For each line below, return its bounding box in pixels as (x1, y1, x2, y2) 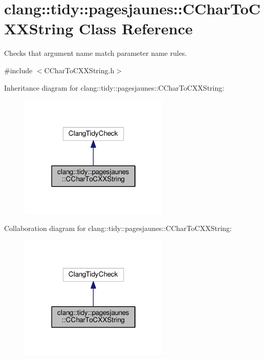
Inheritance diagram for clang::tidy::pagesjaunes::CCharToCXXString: (4, 82, 225, 93)
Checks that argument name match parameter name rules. (4, 48, 187, 58)
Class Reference (78, 18, 193, 39)
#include (4, 65, 33, 75)
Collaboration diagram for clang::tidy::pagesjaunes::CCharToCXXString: (4, 223, 232, 234)
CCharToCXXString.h (44, 65, 115, 75)
